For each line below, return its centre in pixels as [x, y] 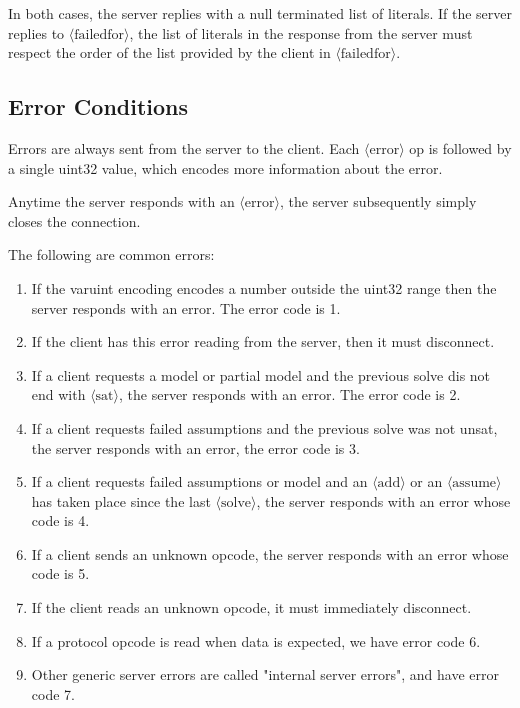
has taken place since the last [121, 500]
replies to [36, 32]
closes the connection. [74, 220]
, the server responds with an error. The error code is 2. [290, 394]
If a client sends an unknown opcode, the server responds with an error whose [270, 553]
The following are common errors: [111, 254]
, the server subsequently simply [378, 201]
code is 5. [60, 573]
